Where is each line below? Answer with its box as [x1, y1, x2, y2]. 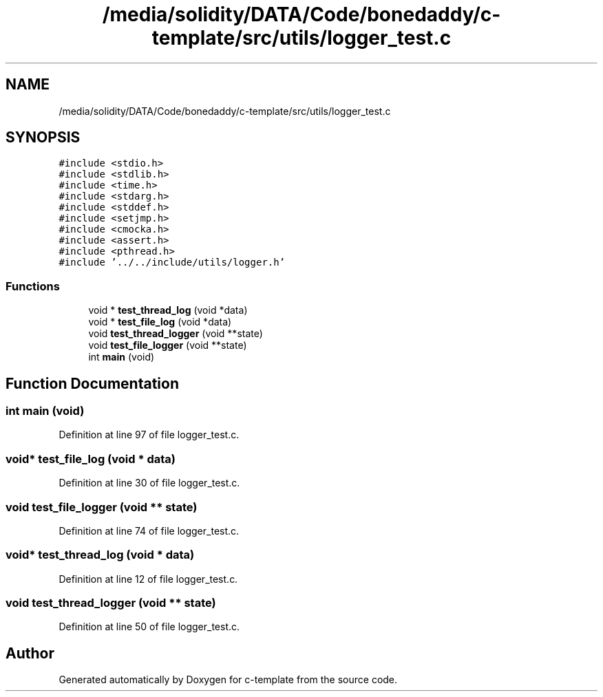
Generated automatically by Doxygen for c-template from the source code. [59, 674, 398, 686]
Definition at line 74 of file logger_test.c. [59, 524, 240, 537]
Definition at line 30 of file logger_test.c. [59, 477, 240, 489]
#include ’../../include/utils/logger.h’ [59, 257, 286, 268]
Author [6, 644, 54, 662]
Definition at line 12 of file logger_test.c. [59, 572, 238, 585]
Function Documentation [6, 374, 179, 392]
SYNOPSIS [6, 129, 81, 147]
